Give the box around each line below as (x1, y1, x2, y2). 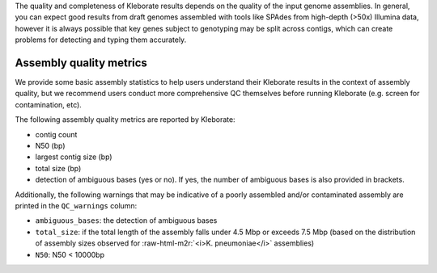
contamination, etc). (15, 99, 83, 109)
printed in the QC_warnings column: (15, 200, 138, 210)
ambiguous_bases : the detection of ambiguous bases (35, 216, 218, 225)
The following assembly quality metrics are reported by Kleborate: (15, 115, 235, 124)
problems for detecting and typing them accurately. (15, 35, 187, 44)
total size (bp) (35, 163, 82, 173)
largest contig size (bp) (35, 152, 112, 162)
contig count (35, 129, 78, 139)
